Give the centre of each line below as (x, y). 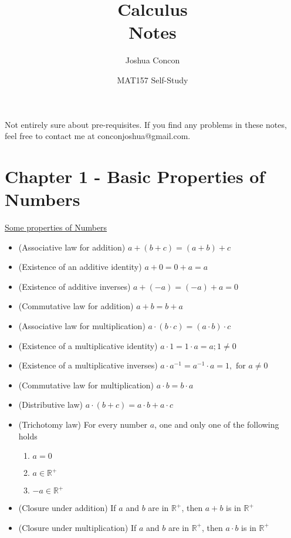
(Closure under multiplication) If (77, 527)
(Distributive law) (51, 405)
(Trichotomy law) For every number (83, 424)
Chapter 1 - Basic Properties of (135, 176)
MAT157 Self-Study (153, 79)
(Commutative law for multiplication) (86, 385)
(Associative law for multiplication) (82, 325)
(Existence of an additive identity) (80, 267)
